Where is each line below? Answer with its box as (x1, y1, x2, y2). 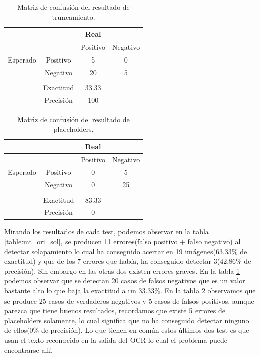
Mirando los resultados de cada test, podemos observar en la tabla (4, 226, 209, 236)
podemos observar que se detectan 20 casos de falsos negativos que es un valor (4, 275, 245, 286)
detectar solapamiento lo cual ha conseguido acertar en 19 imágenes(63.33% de (4, 246, 247, 256)
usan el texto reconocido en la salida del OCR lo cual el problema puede (4, 335, 227, 345)
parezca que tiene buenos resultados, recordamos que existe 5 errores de (4, 305, 225, 316)
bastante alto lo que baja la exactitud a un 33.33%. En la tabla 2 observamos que (4, 285, 256, 296)
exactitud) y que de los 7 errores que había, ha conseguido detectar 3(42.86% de (4, 256, 251, 266)
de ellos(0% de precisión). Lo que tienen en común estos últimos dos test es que (4, 325, 249, 335)
